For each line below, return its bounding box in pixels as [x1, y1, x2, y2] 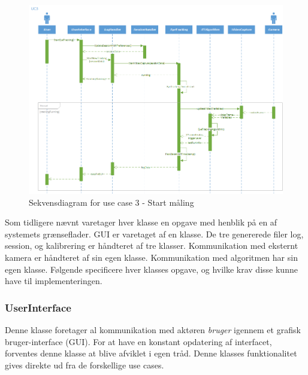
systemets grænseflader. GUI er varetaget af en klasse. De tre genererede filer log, [5, 227, 304, 240]
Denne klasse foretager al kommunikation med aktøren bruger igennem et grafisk [5, 323, 301, 336]
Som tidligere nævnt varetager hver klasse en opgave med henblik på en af [5, 216, 277, 228]
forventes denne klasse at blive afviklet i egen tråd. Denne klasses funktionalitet [5, 347, 297, 359]
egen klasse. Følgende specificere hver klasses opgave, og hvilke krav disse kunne [5, 263, 298, 275]
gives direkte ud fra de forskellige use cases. [5, 358, 164, 371]
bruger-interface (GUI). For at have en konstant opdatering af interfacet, [5, 335, 272, 347]
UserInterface [5, 300, 71, 315]
